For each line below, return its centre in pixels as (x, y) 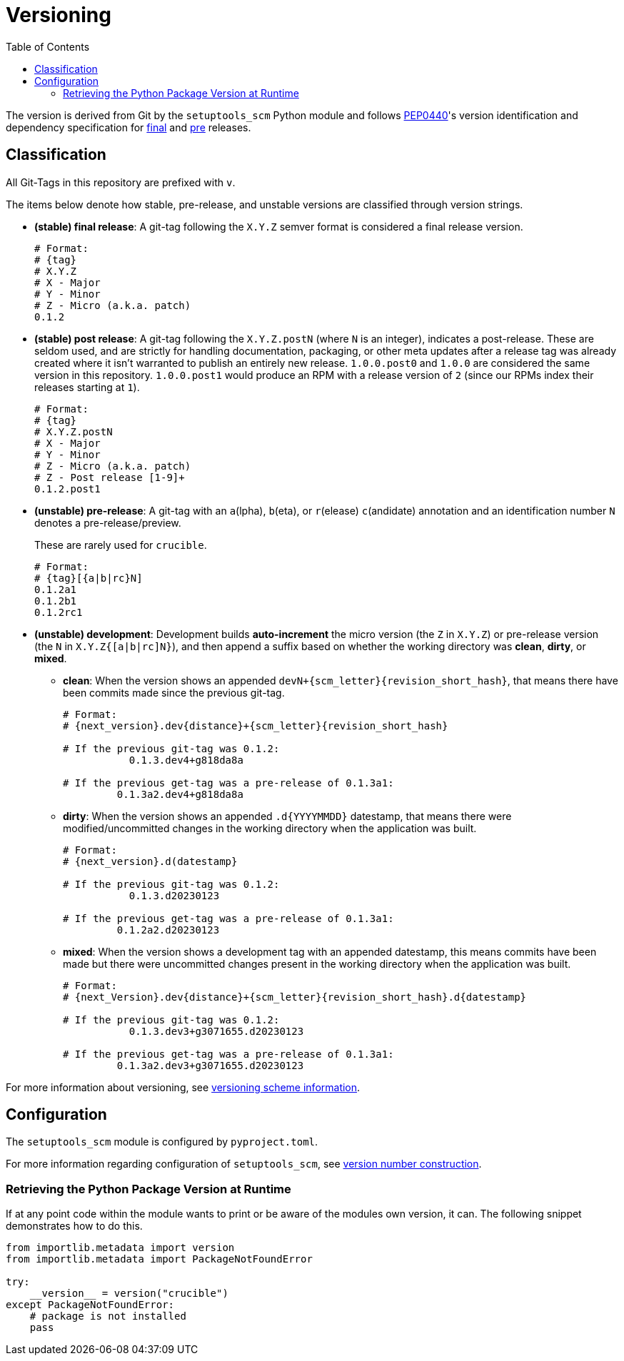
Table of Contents (48, 46)
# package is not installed (108, 1316)
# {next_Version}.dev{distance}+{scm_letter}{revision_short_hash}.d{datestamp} (295, 997)
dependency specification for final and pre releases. (129, 127)
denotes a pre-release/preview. (108, 522)
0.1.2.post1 (67, 489)
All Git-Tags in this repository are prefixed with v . (121, 182)
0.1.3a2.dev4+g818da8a (180, 794)
